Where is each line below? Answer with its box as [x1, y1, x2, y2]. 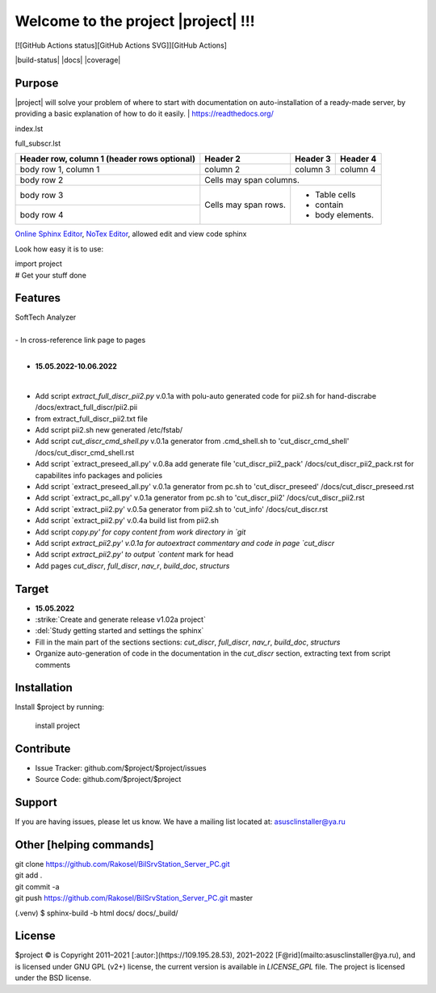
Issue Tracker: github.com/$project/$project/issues [35, 763, 207, 772]
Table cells [315, 189, 356, 201]
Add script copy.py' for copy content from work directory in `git [35, 526, 246, 537]
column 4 [340, 164, 376, 175]
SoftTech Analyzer [15, 312, 77, 323]
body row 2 [19, 175, 64, 186]
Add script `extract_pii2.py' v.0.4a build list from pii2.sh [35, 516, 220, 526]
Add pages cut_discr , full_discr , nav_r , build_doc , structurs [35, 560, 230, 570]
